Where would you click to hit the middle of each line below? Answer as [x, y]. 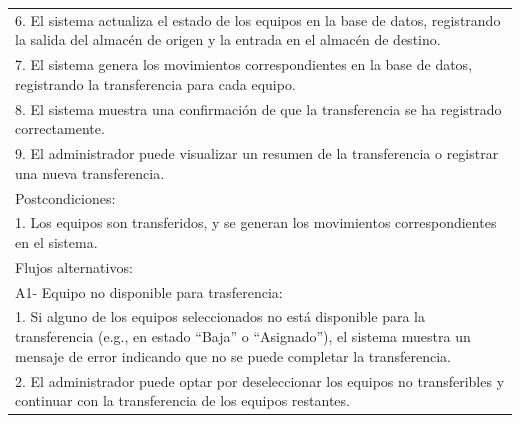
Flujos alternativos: [74, 266]
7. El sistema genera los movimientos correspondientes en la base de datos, [244, 64]
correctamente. [60, 128]
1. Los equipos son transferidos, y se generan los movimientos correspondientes [256, 222]
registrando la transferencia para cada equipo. [155, 83]
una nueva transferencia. [90, 172]
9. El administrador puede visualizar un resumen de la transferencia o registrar [257, 153]
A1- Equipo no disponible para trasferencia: [149, 291]
